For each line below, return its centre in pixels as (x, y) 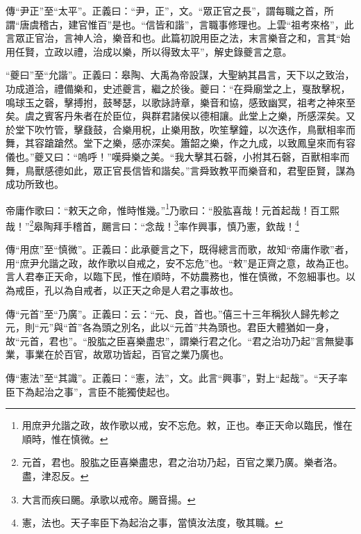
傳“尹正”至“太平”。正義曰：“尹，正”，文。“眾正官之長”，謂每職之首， (165, 10)
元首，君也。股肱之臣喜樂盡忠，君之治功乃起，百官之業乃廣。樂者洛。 (182, 462)
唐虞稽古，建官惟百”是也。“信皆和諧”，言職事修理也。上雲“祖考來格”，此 (187, 24)
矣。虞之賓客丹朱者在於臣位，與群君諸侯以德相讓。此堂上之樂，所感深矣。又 (180, 116)
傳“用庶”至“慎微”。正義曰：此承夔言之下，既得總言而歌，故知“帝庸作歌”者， (180, 249)
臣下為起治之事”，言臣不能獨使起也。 (91, 391)
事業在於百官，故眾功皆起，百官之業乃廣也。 (127, 354)
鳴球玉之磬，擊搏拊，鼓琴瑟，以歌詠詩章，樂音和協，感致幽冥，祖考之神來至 (180, 102)
